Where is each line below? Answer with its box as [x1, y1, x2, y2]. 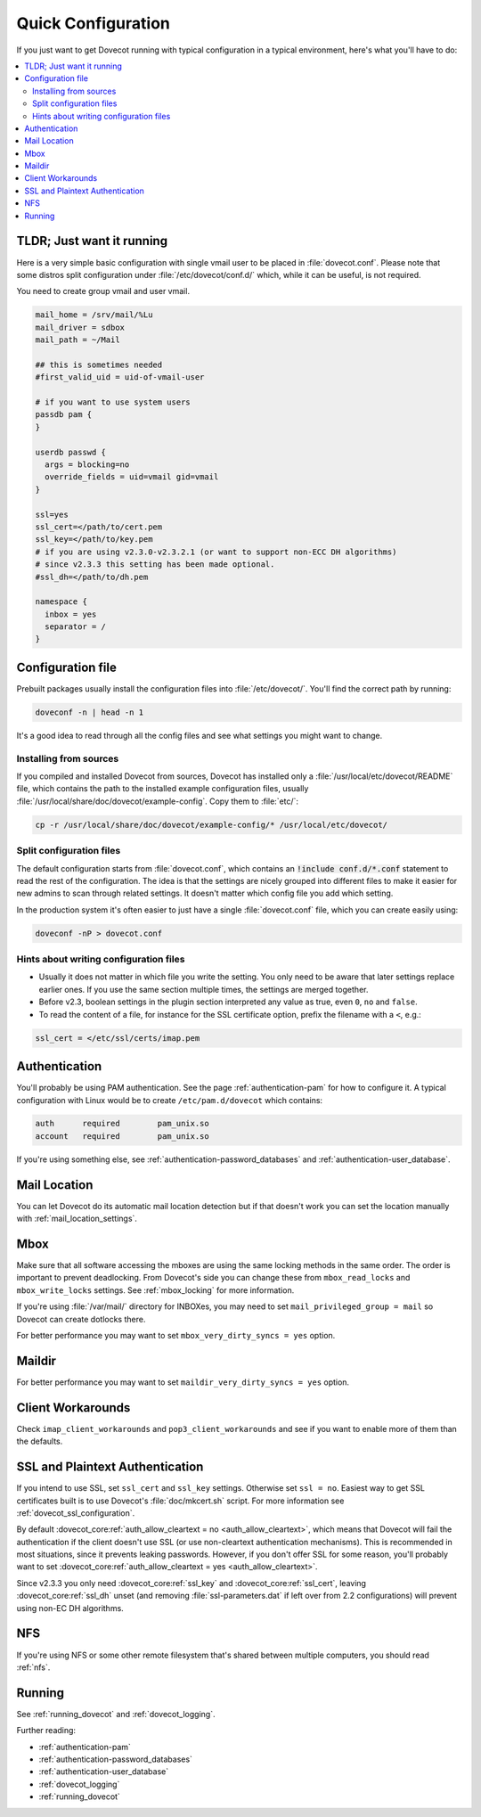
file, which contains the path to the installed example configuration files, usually [16, 783, 309, 794]
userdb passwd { [35, 446, 107, 457]
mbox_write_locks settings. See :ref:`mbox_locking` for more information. [16, 1284, 295, 1296]
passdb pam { [35, 410, 93, 420]
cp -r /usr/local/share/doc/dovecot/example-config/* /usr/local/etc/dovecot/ [35, 820, 387, 830]
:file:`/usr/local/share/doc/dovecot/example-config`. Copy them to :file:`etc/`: [16, 796, 298, 806]
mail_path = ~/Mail [35, 335, 120, 345]
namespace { [35, 597, 88, 607]
